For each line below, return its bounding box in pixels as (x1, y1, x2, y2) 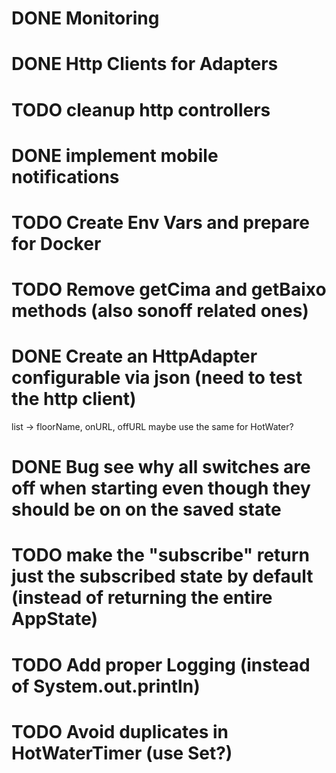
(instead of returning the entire (11, 587, 273, 609)
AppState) (11, 608, 99, 631)
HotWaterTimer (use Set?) (11, 742, 233, 764)
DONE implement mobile (11, 144, 219, 167)
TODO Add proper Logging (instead (11, 653, 311, 676)
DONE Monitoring (11, 7, 160, 30)
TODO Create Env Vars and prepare (11, 211, 310, 234)
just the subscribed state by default (11, 565, 314, 588)
